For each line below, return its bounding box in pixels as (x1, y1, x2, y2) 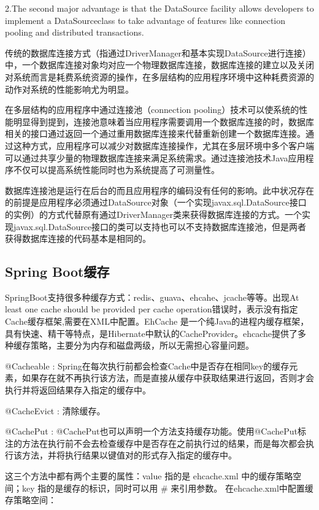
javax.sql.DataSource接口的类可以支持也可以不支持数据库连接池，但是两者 (13, 220, 307, 233)
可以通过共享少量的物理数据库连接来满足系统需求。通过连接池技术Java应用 (5, 151, 306, 164)
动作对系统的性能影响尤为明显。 (5, 82, 134, 95)
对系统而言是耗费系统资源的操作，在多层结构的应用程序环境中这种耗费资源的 (5, 70, 314, 83)
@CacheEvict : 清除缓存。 (5, 404, 106, 417)
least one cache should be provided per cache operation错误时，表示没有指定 (5, 303, 298, 315)
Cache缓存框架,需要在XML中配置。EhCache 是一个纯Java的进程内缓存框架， (5, 315, 309, 328)
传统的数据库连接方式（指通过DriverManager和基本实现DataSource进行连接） (5, 46, 311, 59)
